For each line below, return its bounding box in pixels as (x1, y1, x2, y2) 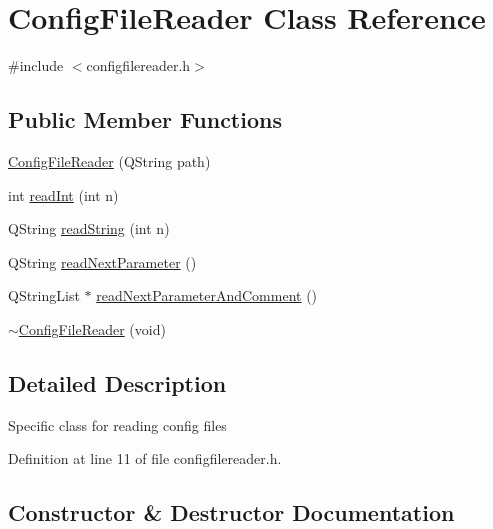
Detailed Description (8, 367, 227, 398)
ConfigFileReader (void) (18, 318, 166, 339)
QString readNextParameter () (8, 251, 197, 272)
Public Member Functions (8, 104, 282, 135)
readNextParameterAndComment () (96, 285, 318, 306)
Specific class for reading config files (8, 414, 227, 435)
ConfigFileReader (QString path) (8, 150, 211, 171)
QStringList (8, 285, 80, 306)
